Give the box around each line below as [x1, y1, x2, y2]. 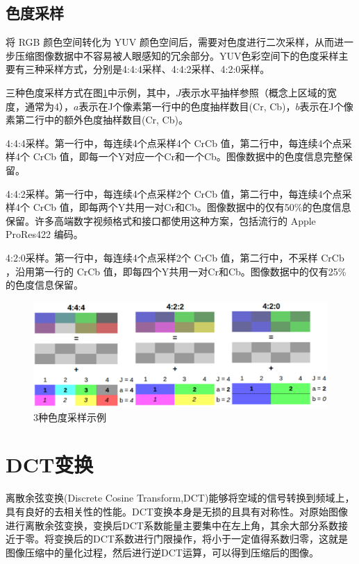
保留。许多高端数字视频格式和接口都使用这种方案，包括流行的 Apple [6, 213, 316, 228]
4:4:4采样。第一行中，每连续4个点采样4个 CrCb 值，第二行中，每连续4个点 [6, 135, 342, 150]
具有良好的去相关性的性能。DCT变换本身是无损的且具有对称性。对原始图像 [6, 504, 348, 518]
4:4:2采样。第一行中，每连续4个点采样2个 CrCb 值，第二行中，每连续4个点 [6, 186, 342, 200]
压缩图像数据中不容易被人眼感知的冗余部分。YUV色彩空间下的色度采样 [15, 48, 339, 62]
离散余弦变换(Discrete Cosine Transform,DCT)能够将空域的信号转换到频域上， [6, 490, 355, 505]
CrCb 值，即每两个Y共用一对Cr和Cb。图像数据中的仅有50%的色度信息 [33, 200, 351, 214]
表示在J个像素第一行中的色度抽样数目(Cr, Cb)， [78, 99, 296, 113]
